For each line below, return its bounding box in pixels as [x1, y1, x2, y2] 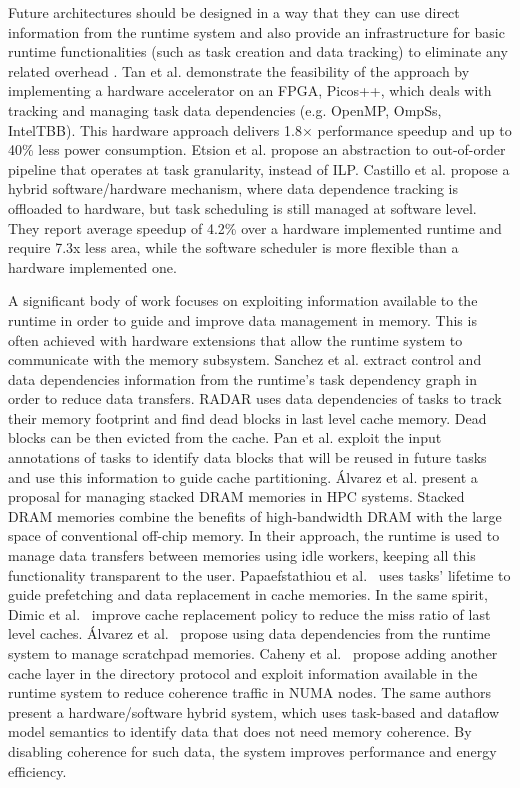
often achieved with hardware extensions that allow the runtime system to [8, 329, 463, 350]
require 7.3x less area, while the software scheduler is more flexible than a [8, 237, 459, 258]
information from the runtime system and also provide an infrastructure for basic [8, 21, 505, 42]
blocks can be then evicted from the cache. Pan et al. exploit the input [8, 427, 442, 448]
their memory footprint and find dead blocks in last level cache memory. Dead [8, 407, 487, 428]
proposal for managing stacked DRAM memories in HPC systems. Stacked [8, 486, 465, 507]
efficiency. [8, 760, 67, 781]
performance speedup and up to [317, 119, 512, 140]
